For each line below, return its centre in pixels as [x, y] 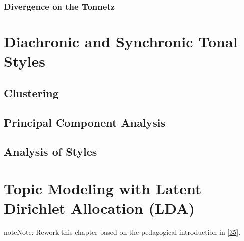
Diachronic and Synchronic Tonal [121, 42]
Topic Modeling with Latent [103, 188]
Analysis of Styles [51, 152]
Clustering [31, 93]
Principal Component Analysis [85, 122]
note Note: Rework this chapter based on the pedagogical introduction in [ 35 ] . [122, 232]
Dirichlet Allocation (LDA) [99, 208]
